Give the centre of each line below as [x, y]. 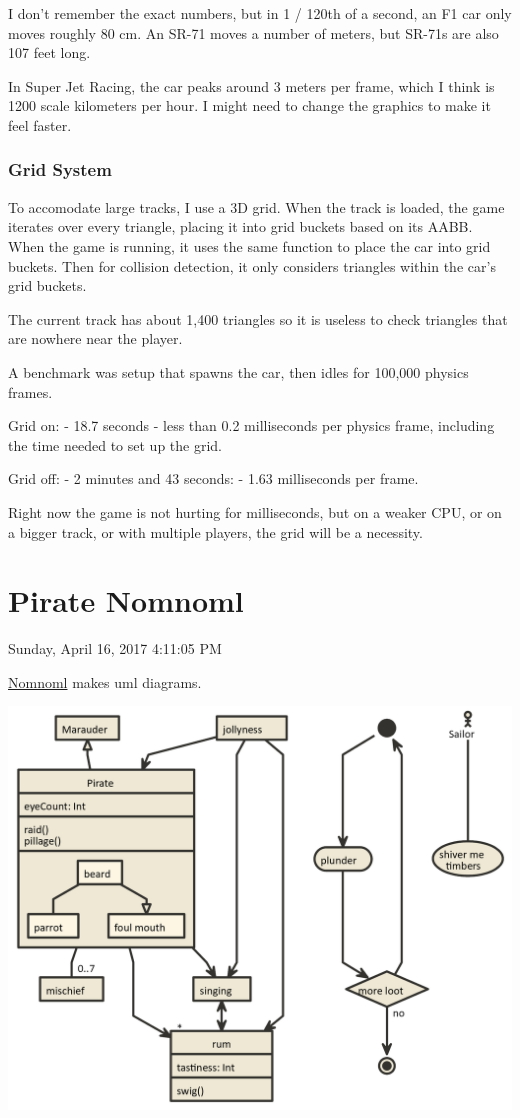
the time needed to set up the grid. [115, 444]
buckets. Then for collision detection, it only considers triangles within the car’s [252, 265]
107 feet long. [49, 52]
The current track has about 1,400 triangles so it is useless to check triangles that [258, 318]
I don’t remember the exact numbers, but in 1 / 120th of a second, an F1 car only [260, 13]
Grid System [60, 169]
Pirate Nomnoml [126, 600]
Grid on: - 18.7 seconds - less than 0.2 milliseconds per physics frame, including [251, 425]
